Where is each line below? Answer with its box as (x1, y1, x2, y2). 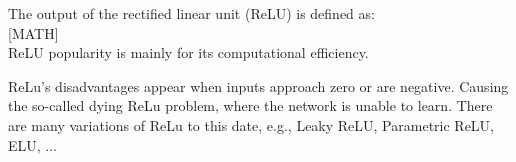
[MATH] (8, 22, 59, 43)
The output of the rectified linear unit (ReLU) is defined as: (8, 3, 375, 23)
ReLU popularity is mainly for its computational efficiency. (8, 42, 369, 63)
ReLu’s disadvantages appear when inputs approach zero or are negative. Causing (8, 75, 509, 96)
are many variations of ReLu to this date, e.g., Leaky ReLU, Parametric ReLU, (8, 114, 494, 135)
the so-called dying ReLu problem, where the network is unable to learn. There (8, 95, 493, 116)
